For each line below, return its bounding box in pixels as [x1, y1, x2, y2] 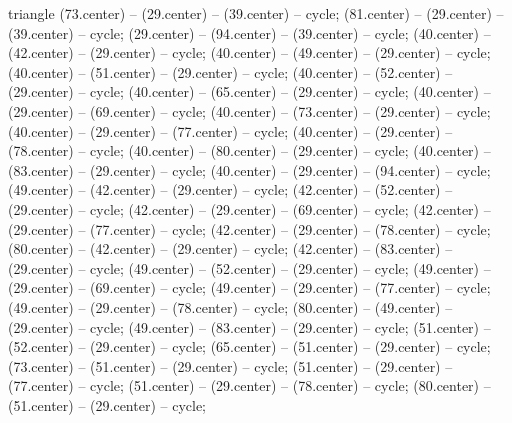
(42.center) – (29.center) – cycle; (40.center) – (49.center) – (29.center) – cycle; [8, 42, 491, 63]
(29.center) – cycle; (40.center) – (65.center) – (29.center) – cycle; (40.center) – [8, 81, 491, 102]
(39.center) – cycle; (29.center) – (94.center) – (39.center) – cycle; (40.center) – [8, 22, 491, 43]
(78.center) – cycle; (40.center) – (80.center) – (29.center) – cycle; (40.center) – [8, 140, 491, 161]
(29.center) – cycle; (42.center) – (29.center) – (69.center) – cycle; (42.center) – [8, 198, 491, 219]
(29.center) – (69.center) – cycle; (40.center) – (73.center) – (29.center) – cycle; [8, 100, 491, 121]
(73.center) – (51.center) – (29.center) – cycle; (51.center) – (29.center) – [8, 355, 453, 376]
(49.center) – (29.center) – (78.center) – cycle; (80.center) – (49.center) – [8, 296, 453, 317]
